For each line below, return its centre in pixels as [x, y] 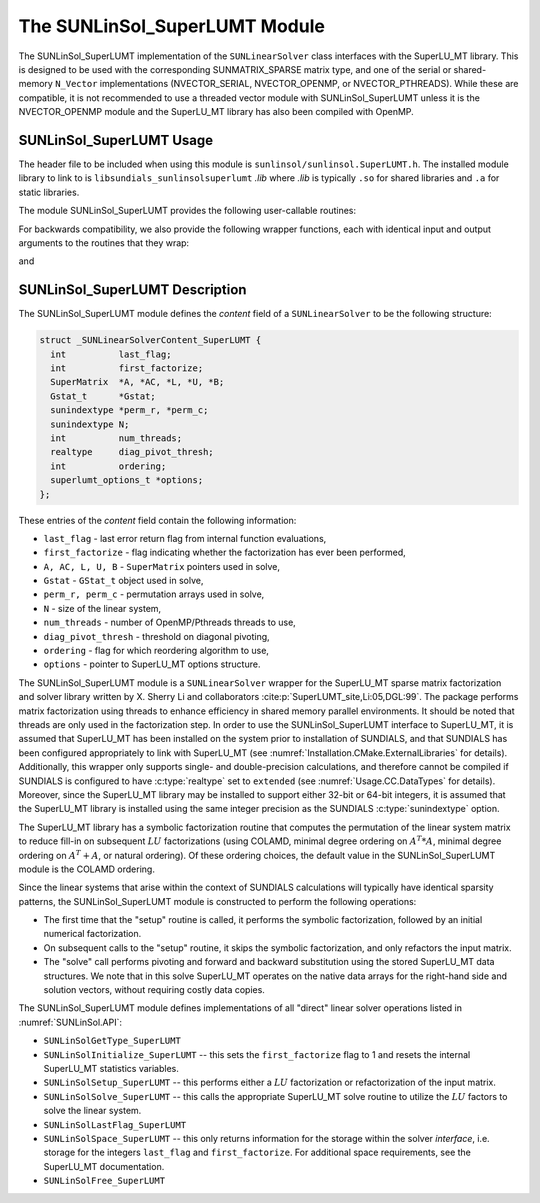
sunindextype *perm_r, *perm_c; [129, 410]
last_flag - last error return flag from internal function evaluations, [185, 538]
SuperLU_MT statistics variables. [111, 1068]
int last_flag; [111, 354]
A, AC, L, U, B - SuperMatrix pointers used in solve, [161, 566]
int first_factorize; [127, 368]
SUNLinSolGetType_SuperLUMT [112, 1041]
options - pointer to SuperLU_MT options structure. [152, 664]
